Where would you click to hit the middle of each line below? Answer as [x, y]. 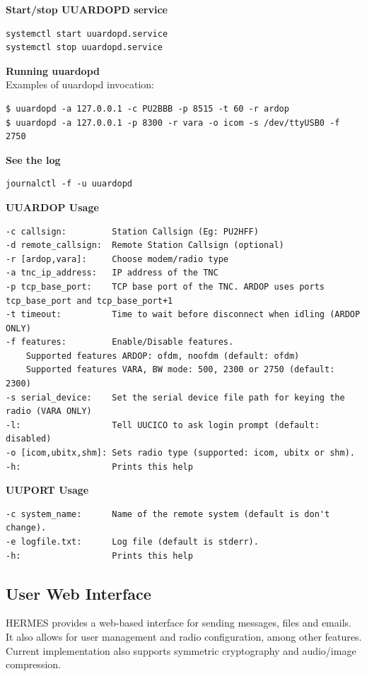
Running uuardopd [53, 70]
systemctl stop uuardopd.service [84, 48]
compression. [33, 664]
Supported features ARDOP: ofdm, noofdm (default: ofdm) [163, 356]
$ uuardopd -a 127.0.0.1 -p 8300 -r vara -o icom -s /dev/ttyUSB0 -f [173, 123]
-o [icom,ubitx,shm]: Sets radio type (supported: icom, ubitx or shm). [180, 453]
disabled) [29, 439]
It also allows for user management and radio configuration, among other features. [184, 636]
